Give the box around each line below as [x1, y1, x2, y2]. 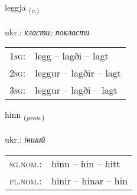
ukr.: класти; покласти [5, 25, 90, 38]
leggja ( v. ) [5, 1, 40, 15]
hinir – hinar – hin [51, 173, 128, 187]
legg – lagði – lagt [35, 49, 109, 63]
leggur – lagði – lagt [35, 83, 118, 97]
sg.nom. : [9, 156, 42, 170]
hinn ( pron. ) [5, 108, 45, 123]
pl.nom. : [9, 173, 42, 187]
